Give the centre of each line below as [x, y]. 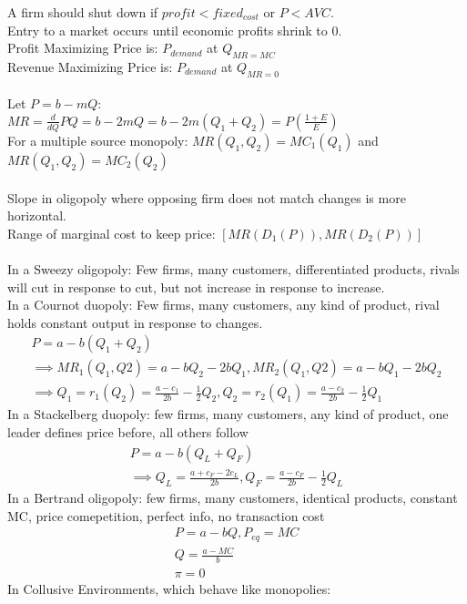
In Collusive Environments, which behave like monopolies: [169, 589]
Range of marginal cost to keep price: [112, 233]
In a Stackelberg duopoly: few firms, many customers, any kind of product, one [228, 414]
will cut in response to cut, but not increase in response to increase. [196, 287]
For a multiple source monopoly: [98, 140]
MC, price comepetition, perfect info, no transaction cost [166, 515]
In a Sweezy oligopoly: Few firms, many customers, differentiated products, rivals [233, 268]
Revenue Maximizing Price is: [90, 66]
